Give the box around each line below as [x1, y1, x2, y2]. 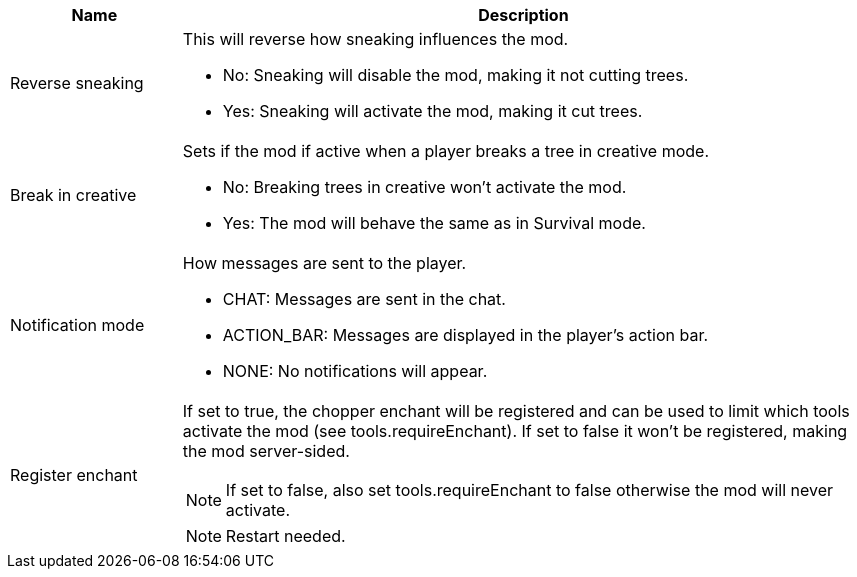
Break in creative [10, 185, 137, 205]
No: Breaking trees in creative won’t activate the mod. [222, 177, 627, 197]
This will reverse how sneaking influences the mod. [182, 29, 569, 49]
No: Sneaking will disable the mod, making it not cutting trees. [222, 65, 689, 85]
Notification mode [10, 315, 145, 335]
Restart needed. [225, 526, 346, 546]
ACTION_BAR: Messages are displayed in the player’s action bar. [222, 325, 709, 345]
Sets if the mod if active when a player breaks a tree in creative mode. [182, 141, 709, 161]
